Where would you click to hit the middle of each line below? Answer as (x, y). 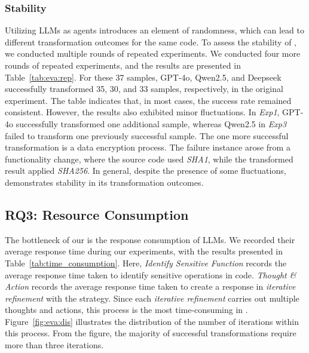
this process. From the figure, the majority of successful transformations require (151, 333)
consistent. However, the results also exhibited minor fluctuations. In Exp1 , (142, 112)
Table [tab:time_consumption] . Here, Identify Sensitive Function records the (146, 263)
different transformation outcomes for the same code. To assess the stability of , (151, 42)
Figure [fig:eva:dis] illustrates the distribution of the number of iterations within (152, 321)
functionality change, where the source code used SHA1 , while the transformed (149, 159)
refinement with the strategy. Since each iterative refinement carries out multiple (152, 298)
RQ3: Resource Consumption (97, 214)
